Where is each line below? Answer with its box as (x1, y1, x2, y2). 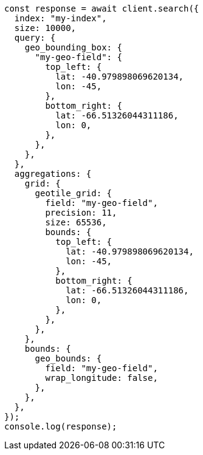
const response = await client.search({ (4, 4, 199, 13)
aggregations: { (14, 169, 92, 179)
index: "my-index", (14, 13, 107, 23)
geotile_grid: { (35, 188, 112, 198)
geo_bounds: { (35, 354, 102, 363)
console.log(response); (4, 422, 117, 431)
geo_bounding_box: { (24, 43, 122, 52)
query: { (14, 33, 56, 43)
